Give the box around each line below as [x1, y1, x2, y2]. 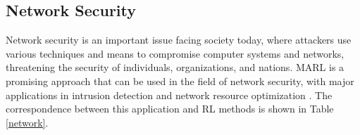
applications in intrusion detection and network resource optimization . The [6, 87, 333, 102]
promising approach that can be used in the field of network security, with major [6, 73, 354, 88]
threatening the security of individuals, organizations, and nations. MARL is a [6, 60, 345, 75]
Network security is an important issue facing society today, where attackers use [6, 32, 352, 47]
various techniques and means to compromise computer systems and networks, [6, 46, 345, 60]
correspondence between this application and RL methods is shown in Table [6, 101, 334, 116]
